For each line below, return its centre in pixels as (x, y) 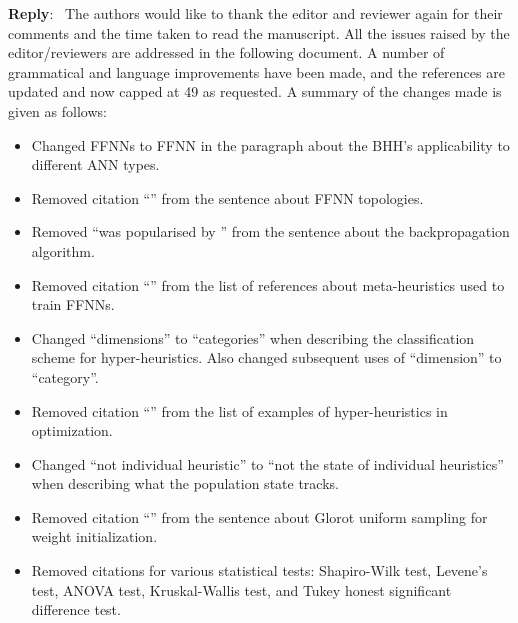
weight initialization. (94, 536)
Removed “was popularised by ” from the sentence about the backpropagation (270, 231)
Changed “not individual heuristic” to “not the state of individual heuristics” (267, 463)
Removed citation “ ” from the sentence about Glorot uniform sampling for (259, 516)
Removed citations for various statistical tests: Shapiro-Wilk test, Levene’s (259, 570)
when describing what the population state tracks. (185, 483)
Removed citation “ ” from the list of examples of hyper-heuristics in (239, 410)
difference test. (76, 609)
